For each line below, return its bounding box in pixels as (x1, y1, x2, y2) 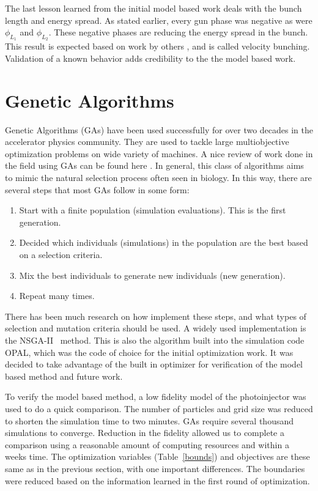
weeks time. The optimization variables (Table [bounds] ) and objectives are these (5, 450, 310, 463)
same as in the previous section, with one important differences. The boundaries (5, 462, 305, 474)
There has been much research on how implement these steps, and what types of (5, 309, 306, 322)
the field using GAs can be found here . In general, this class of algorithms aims (5, 159, 304, 172)
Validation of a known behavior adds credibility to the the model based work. (5, 51, 296, 64)
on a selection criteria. (19, 248, 103, 261)
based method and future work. (5, 369, 123, 382)
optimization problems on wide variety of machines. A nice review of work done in (5, 147, 313, 160)
